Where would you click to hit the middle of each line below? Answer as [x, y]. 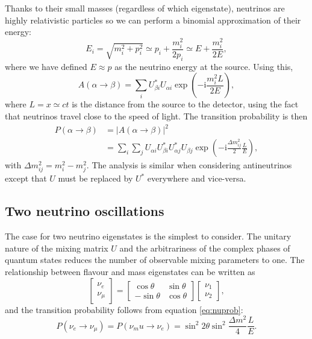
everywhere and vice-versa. [197, 178]
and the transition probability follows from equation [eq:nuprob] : [124, 309]
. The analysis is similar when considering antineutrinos [189, 165]
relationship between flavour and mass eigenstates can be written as [130, 271]
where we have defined [46, 66]
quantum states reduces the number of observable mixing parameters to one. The [155, 260]
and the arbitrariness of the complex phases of [205, 248]
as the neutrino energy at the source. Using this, [204, 66]
